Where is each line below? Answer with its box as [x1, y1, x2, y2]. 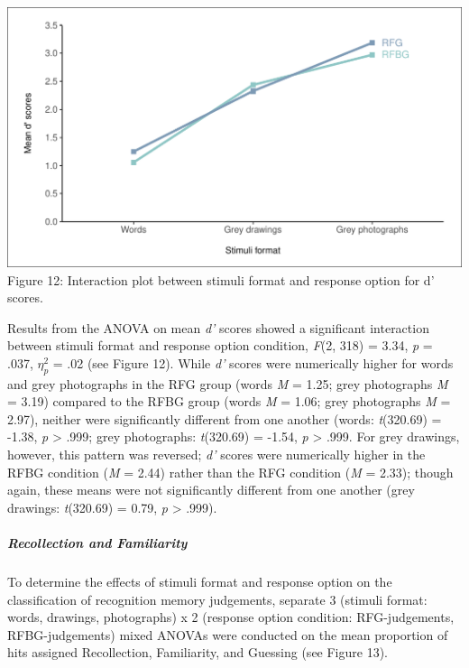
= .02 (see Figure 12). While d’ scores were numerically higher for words [52, 353, 454, 372]
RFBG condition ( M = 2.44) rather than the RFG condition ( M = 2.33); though [7, 462, 454, 481]
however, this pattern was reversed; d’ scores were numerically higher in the [7, 445, 426, 464]
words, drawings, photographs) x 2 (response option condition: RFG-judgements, [7, 608, 455, 626]
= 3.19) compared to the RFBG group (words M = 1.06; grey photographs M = [7, 392, 451, 411]
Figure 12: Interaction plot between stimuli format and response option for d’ [7, 270, 435, 289]
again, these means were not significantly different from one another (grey [7, 480, 415, 499]
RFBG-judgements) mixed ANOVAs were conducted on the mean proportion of [7, 625, 448, 644]
